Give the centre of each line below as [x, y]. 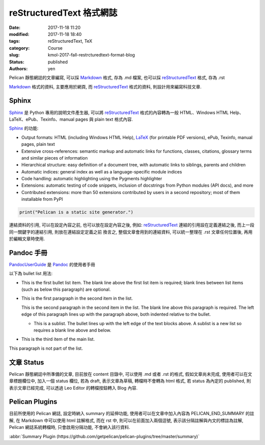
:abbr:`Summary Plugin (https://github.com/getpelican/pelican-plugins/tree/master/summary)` [104, 436]
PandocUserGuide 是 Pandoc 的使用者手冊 [52, 264]
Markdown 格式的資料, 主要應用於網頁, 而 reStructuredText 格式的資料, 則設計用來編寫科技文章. [105, 86]
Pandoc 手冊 [28, 253]
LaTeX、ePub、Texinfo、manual [42, 119]
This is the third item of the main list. [58, 339]
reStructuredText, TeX [70, 41]
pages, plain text [38, 144]
